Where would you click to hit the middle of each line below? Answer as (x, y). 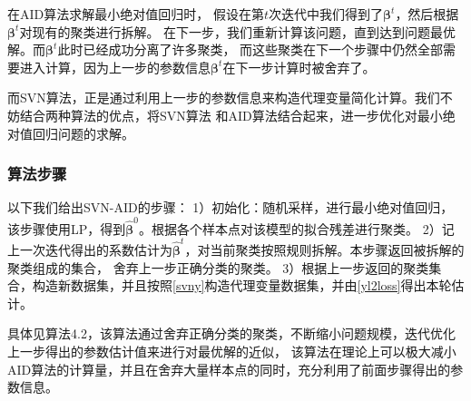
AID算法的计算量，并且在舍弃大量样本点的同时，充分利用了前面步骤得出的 (229, 369)
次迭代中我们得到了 (325, 14)
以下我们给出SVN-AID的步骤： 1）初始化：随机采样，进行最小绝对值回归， (231, 207)
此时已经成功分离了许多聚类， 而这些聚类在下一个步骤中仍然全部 (250, 49)
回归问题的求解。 (83, 133)
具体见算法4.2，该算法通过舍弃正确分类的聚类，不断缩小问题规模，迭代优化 (231, 333)
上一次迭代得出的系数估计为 (90, 249)
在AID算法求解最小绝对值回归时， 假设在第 (136, 14)
